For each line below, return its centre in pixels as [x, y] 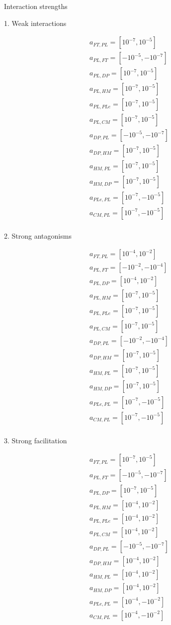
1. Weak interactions [35, 23]
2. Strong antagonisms [38, 235]
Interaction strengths [36, 6]
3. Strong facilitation [36, 440]
